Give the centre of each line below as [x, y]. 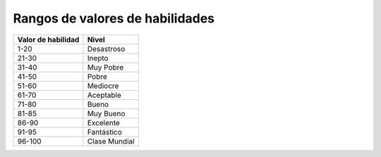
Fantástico [105, 132]
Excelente [103, 123]
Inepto [98, 58]
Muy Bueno [106, 113]
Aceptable [104, 95]
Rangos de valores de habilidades [114, 18]
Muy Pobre [105, 67]
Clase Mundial [111, 141]
